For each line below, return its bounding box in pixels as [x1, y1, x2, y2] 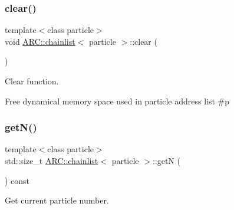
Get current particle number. [5, 194, 109, 206]
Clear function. [5, 75, 59, 87]
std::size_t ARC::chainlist [5, 155, 98, 166]
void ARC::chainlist [5, 35, 75, 47]
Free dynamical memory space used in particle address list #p [5, 94, 230, 107]
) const [5, 174, 30, 186]
